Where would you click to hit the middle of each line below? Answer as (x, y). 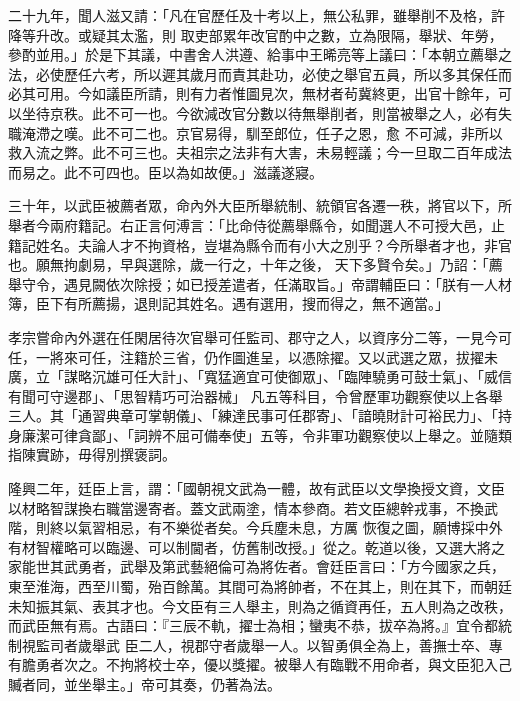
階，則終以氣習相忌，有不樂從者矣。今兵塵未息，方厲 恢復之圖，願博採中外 (255, 527)
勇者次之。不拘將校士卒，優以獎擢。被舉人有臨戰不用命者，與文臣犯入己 (273, 664)
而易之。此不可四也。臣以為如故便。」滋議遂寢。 (165, 171)
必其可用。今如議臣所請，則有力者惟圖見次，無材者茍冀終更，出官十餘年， (253, 93)
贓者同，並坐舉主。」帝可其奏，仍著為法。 (144, 684)
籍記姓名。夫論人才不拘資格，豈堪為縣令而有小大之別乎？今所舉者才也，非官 (260, 244)
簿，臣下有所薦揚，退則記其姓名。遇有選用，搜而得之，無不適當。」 (228, 303)
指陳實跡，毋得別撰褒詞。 (92, 454)
